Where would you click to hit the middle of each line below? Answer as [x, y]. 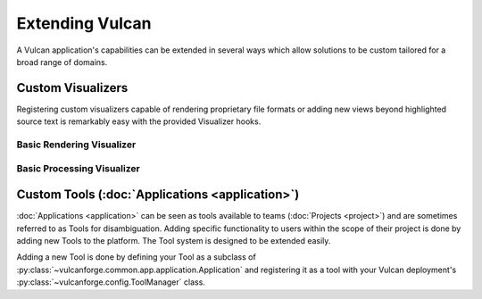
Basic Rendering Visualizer [76, 145]
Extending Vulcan [84, 23]
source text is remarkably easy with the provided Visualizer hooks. [139, 121]
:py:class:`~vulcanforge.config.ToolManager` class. [111, 282]
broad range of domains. [62, 62]
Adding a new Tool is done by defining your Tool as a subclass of [136, 257]
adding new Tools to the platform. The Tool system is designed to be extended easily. [174, 241]
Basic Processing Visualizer [78, 168]
